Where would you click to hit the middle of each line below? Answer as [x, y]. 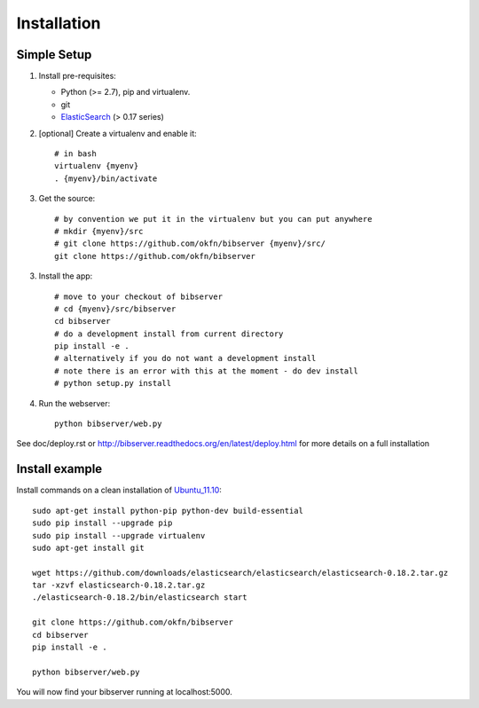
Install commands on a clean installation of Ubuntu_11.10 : [119, 490]
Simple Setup [54, 55]
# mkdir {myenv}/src [99, 231]
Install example [59, 469]
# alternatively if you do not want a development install [185, 358]
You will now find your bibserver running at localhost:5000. [124, 692]
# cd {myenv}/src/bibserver [115, 309]
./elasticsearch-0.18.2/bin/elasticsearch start [140, 598]
